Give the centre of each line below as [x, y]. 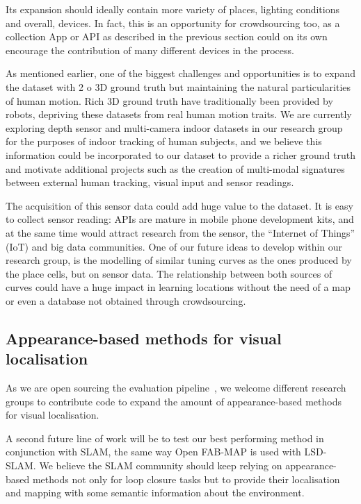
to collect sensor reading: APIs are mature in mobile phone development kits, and [180, 219]
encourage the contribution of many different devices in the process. [150, 50]
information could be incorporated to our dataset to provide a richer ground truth [180, 154]
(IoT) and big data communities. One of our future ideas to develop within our [174, 246]
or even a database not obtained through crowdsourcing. [126, 300]
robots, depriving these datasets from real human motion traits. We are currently [179, 114]
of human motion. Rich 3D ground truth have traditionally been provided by [169, 100]
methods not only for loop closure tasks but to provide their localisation [186, 479]
